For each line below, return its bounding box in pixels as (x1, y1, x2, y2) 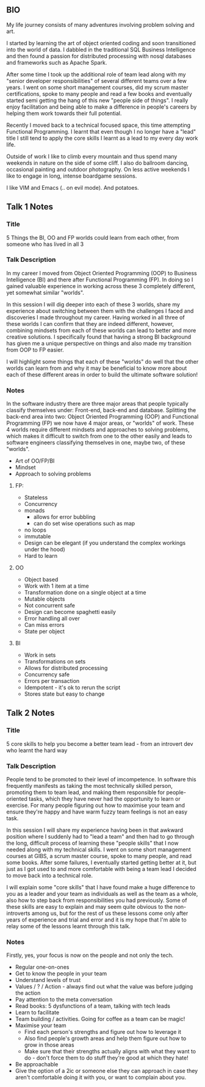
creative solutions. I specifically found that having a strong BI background (6, 333, 192, 341)
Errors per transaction (24, 677, 80, 685)
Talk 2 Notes (6, 708, 55, 718)
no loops (24, 526, 47, 533)
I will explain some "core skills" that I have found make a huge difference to (6, 884, 195, 891)
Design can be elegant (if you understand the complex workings (24, 540, 186, 547)
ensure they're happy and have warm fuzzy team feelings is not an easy (6, 808, 188, 815)
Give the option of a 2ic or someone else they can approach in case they (15, 1067, 198, 1075)
